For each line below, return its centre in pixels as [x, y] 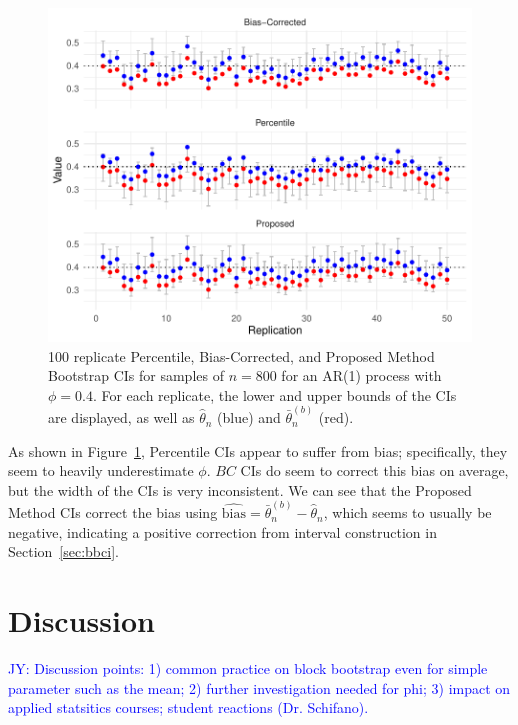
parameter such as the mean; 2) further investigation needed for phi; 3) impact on [259, 687]
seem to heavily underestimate [101, 470]
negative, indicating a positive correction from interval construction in [222, 531]
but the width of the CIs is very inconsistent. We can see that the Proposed [240, 489]
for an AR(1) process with [361, 375]
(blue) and [249, 417]
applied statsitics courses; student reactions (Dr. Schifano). [188, 707]
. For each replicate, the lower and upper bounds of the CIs [274, 394]
